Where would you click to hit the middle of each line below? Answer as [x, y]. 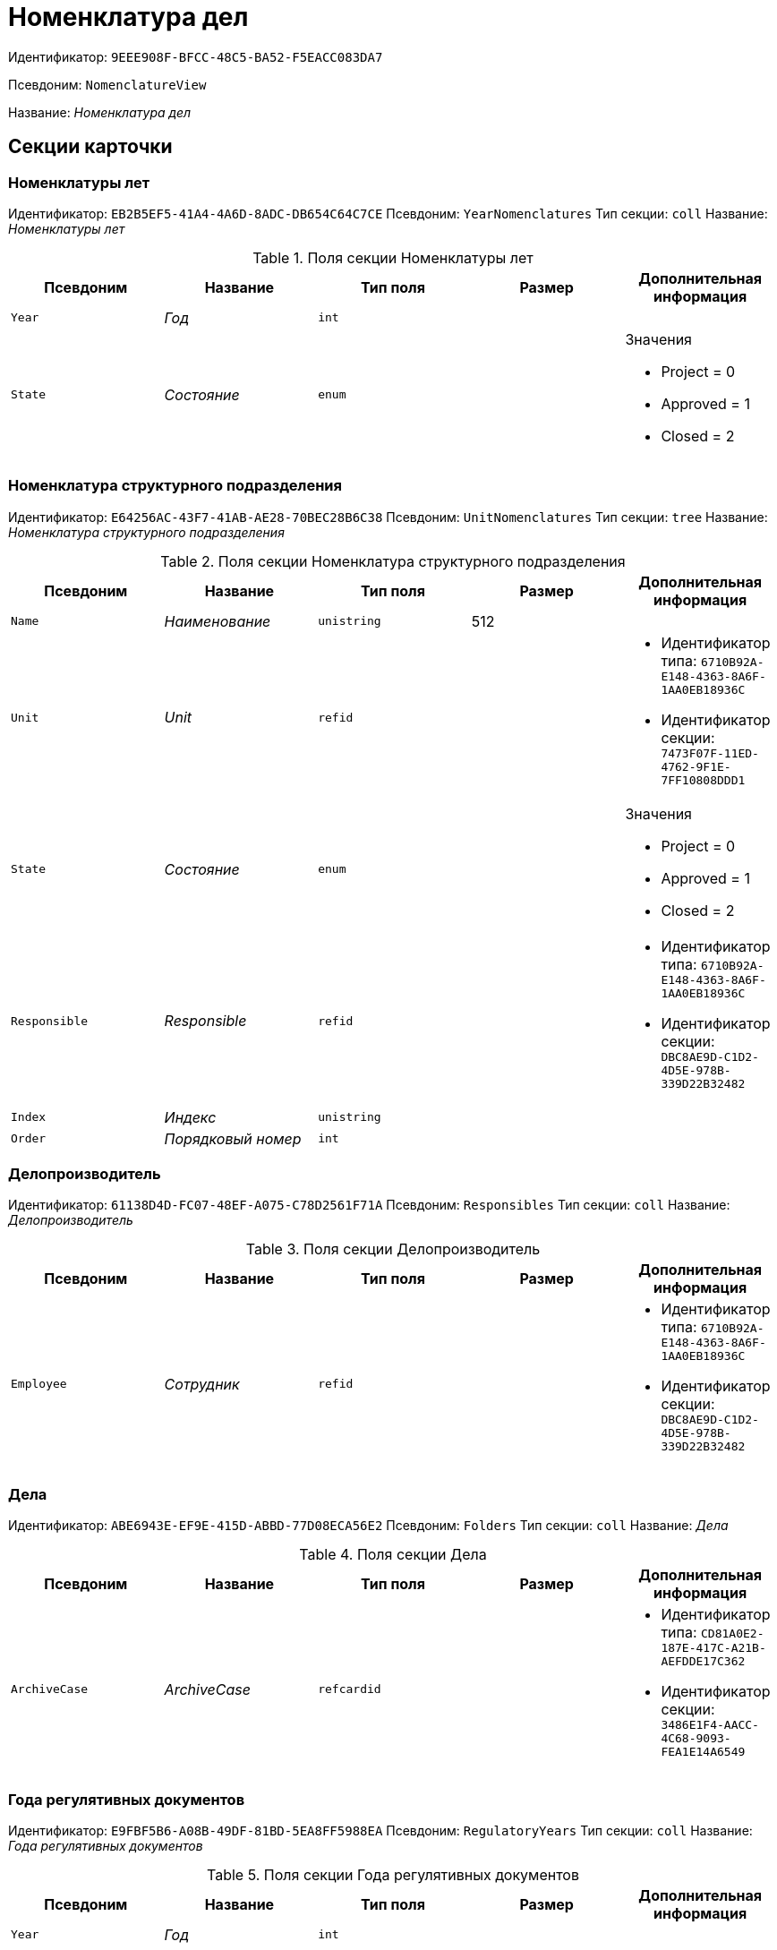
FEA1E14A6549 [703, 1752]
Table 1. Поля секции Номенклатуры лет [393, 257]
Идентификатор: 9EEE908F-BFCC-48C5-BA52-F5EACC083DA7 [196, 56]
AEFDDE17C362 [703, 1662]
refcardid [350, 1689]
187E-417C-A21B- [713, 1648]
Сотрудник [202, 1384]
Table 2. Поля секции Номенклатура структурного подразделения [393, 561]
